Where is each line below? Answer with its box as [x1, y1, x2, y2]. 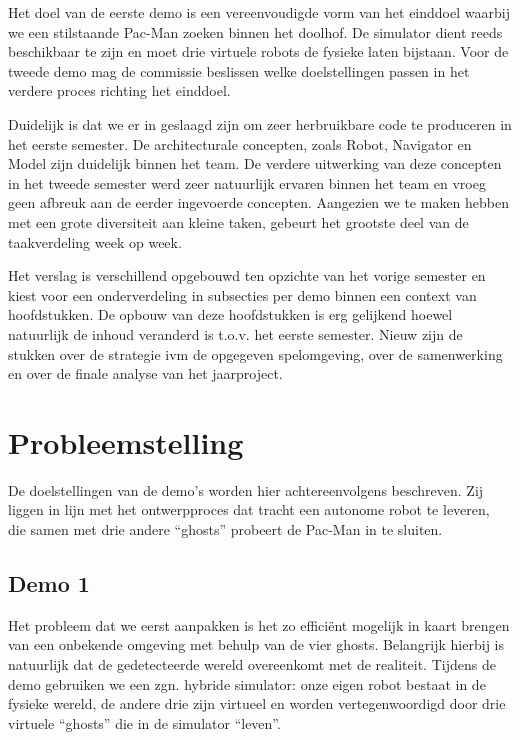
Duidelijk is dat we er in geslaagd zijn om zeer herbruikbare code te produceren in [8, 113, 512, 134]
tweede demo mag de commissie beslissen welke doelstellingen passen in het [8, 60, 470, 81]
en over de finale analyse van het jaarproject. [8, 363, 283, 384]
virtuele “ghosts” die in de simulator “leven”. [8, 712, 281, 733]
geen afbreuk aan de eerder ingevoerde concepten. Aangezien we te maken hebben [8, 192, 510, 213]
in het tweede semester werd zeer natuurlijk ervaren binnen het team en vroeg [8, 172, 486, 193]
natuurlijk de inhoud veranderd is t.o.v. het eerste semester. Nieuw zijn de [8, 323, 463, 344]
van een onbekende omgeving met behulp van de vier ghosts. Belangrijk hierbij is [8, 634, 504, 655]
